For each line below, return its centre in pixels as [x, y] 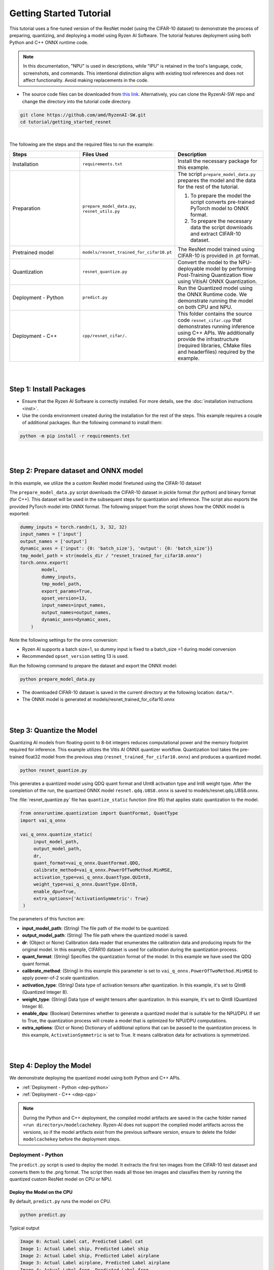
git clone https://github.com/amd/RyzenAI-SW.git [83, 115]
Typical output [25, 1228]
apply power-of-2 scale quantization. [61, 978]
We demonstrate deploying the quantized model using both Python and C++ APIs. [95, 1078]
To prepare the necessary [221, 221]
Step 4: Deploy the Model [50, 1066]
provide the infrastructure [208, 339]
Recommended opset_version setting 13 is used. [75, 656]
